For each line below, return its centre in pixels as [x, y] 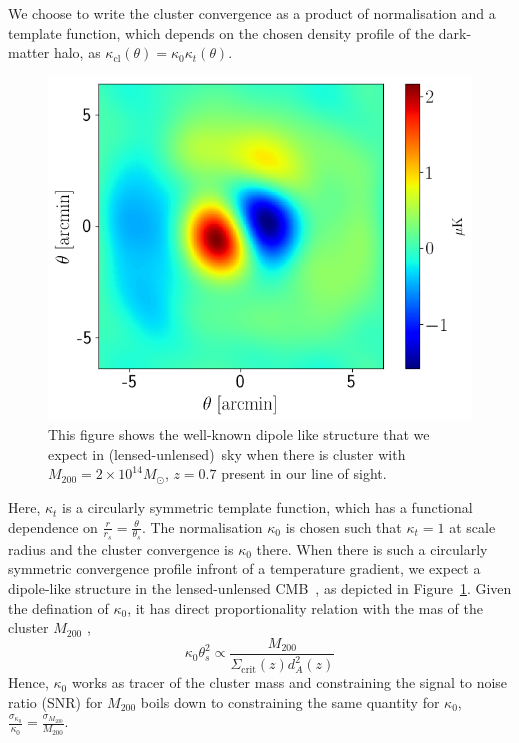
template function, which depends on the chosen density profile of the [221, 32]
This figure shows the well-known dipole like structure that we [239, 434]
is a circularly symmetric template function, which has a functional [267, 507]
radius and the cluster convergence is [121, 548]
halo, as [77, 52]
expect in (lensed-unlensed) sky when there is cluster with [227, 453]
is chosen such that [343, 526]
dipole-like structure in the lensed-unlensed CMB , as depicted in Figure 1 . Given [260, 588]
